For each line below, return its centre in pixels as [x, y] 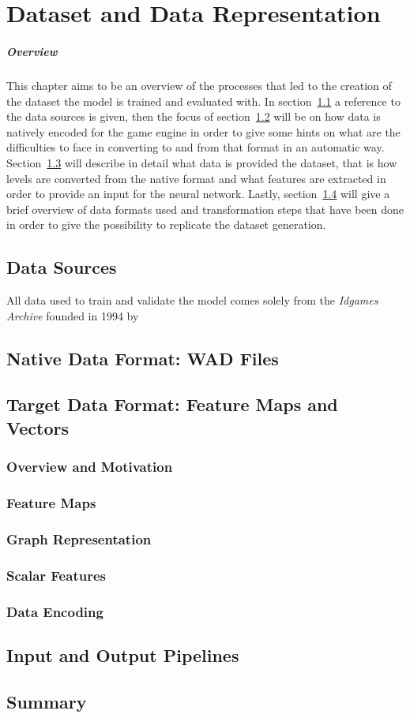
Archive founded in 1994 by [73, 315]
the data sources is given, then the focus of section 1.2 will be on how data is [194, 116]
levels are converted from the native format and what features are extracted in [196, 178]
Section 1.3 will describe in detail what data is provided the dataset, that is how [202, 162]
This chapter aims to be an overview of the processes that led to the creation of [199, 85]
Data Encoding [55, 611]
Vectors [38, 427]
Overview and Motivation [90, 467]
